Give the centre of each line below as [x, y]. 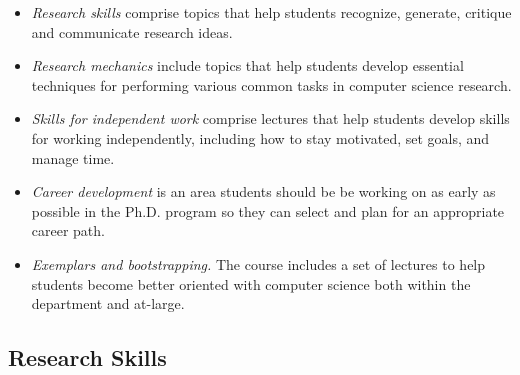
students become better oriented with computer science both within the [251, 283]
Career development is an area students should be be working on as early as [263, 191]
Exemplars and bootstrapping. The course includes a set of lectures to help [258, 263]
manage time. [73, 157]
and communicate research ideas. [132, 31]
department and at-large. [108, 303]
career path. [68, 230]
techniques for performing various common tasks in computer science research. [271, 84]
